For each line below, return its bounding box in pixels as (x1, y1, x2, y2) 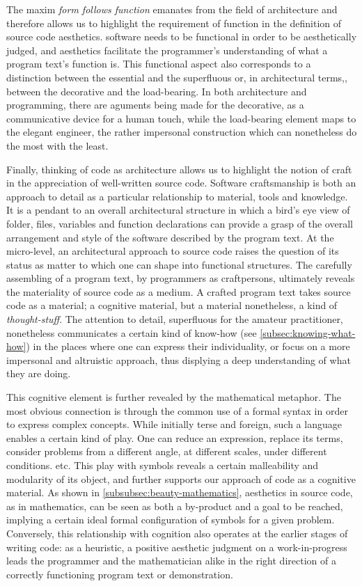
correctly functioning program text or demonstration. (6, 567, 233, 581)
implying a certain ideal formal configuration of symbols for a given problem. (6, 512, 335, 527)
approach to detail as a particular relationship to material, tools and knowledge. (6, 189, 348, 203)
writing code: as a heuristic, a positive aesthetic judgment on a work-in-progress (6, 539, 347, 554)
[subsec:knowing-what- (260, 325, 356, 340)
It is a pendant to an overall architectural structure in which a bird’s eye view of (6, 203, 350, 217)
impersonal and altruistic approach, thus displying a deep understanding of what (6, 352, 351, 367)
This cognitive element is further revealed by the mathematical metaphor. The (6, 390, 341, 404)
